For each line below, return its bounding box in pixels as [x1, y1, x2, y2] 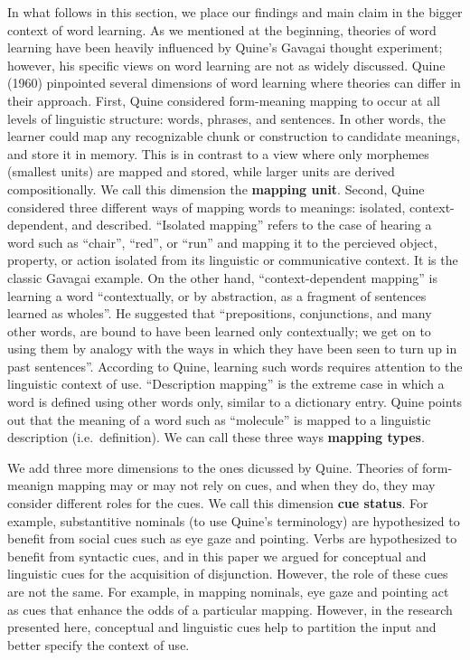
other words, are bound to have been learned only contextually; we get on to [7, 321, 431, 340]
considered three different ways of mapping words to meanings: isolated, [7, 197, 406, 216]
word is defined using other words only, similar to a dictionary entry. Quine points [7, 392, 463, 411]
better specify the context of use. [7, 635, 190, 654]
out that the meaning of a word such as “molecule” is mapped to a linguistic [7, 410, 431, 429]
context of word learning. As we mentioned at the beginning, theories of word [7, 20, 437, 39]
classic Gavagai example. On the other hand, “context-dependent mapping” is [7, 268, 437, 287]
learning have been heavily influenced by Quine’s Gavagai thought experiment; [7, 38, 443, 57]
